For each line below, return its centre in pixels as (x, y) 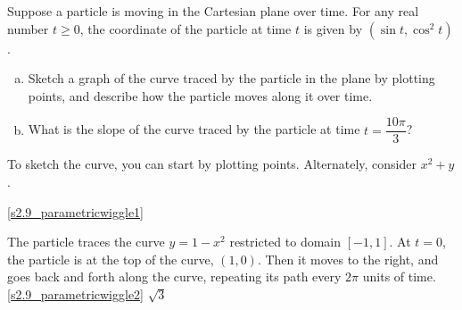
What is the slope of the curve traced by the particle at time (194, 129)
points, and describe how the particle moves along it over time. (200, 95)
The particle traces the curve (86, 242)
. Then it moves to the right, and (348, 259)
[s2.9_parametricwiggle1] (75, 211)
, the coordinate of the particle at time (186, 28)
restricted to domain (285, 242)
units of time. (399, 276)
